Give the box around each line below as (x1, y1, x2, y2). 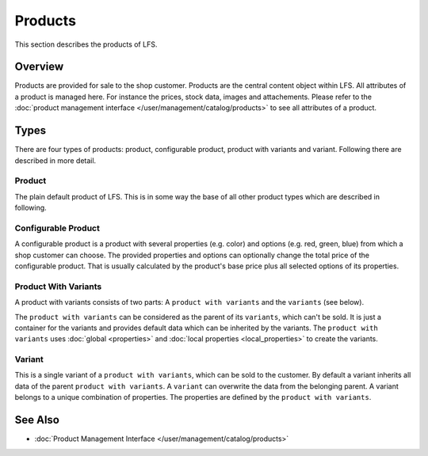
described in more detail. (14, 155, 97, 165)
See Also (14, 413, 59, 427)
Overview (14, 60, 64, 74)
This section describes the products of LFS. (14, 40, 158, 49)
